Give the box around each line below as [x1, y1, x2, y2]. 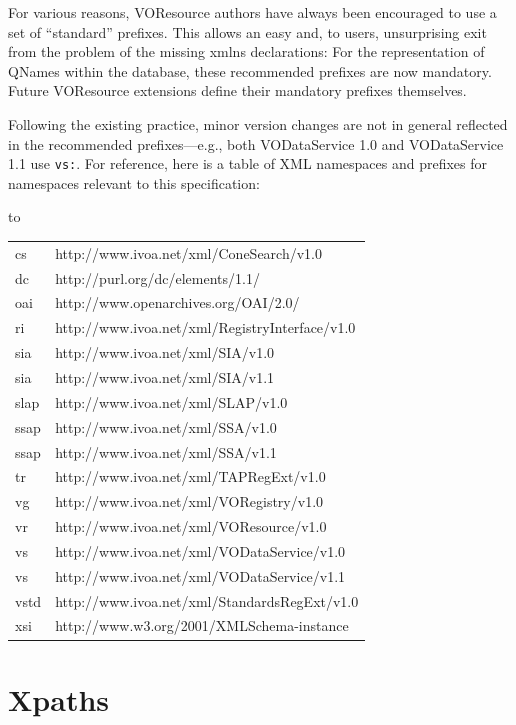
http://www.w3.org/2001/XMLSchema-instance [55, 615, 349, 636]
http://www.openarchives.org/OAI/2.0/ [55, 292, 300, 313]
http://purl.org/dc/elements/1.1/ [55, 267, 260, 288]
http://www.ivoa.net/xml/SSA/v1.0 [55, 416, 277, 437]
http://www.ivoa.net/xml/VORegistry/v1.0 [55, 491, 324, 512]
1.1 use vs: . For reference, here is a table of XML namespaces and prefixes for [8, 153, 488, 174]
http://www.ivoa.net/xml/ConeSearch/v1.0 [55, 242, 322, 263]
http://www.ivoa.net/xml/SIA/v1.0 [55, 342, 275, 363]
